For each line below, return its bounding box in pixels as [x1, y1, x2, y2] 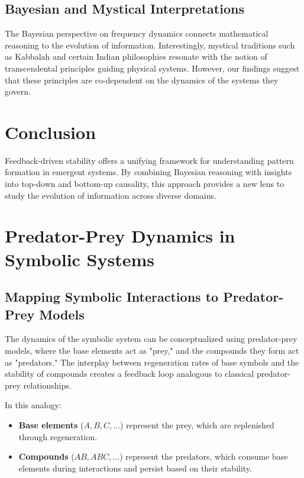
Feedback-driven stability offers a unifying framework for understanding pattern [5, 154, 294, 166]
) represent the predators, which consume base [119, 450, 288, 463]
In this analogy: [5, 399, 62, 411]
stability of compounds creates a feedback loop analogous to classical [5, 367, 254, 380]
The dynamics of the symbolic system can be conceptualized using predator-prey [5, 332, 297, 345]
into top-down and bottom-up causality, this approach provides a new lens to [5, 177, 284, 190]
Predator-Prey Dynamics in [5, 224, 235, 248]
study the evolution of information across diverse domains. [5, 189, 216, 201]
